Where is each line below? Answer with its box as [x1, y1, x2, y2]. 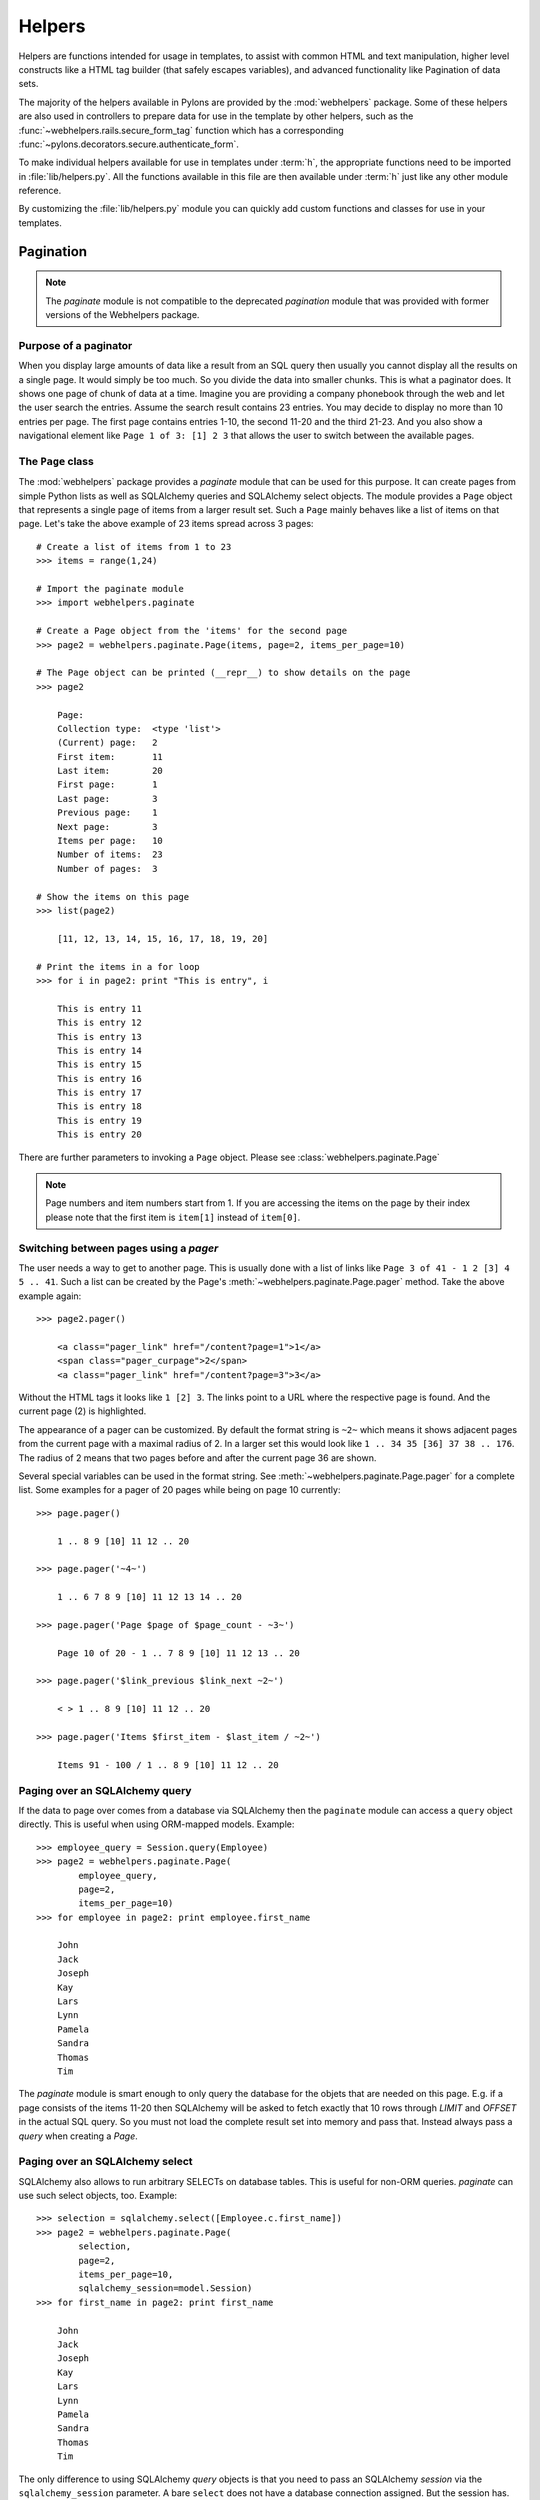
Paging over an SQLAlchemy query [18, 1783, 192, 1797]
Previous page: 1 [56, 807, 158, 819]
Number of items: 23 [56, 849, 164, 860]
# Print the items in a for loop [36, 961, 200, 972]
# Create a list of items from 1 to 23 [36, 541, 232, 552]
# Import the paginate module [36, 583, 185, 594]
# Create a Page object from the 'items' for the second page [36, 625, 348, 637]
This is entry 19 [56, 1115, 142, 1126]
